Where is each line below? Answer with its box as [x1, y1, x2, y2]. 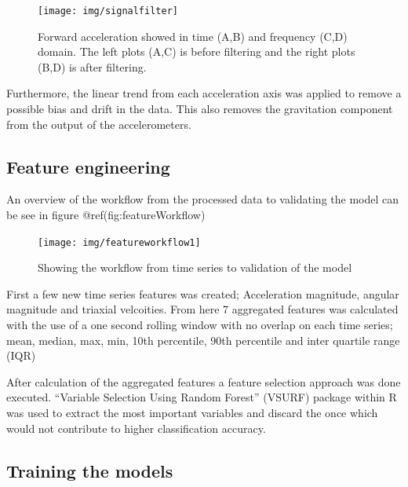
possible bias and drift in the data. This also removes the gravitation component [6, 101, 393, 117]
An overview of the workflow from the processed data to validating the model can [6, 191, 399, 207]
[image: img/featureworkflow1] [38, 236, 201, 248]
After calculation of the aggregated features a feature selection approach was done [6, 373, 401, 390]
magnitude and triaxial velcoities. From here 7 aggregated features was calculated [6, 301, 399, 317]
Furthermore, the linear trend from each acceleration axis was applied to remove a [6, 85, 402, 101]
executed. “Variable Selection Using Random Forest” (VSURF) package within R [6, 389, 397, 405]
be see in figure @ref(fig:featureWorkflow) [6, 207, 206, 223]
